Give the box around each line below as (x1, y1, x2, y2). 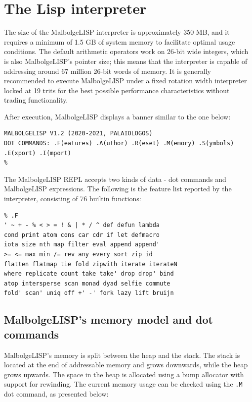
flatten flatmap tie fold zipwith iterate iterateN (4, 260, 177, 268)
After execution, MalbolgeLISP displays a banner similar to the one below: (4, 111, 231, 121)
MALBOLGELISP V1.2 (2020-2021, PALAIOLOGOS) (4, 130, 153, 137)
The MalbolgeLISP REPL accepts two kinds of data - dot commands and (4, 173, 226, 184)
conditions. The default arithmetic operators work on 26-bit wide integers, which (4, 46, 249, 57)
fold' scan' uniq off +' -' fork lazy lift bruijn (4, 289, 174, 297)
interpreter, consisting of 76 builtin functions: (4, 193, 141, 204)
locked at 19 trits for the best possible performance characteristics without (4, 85, 230, 95)
